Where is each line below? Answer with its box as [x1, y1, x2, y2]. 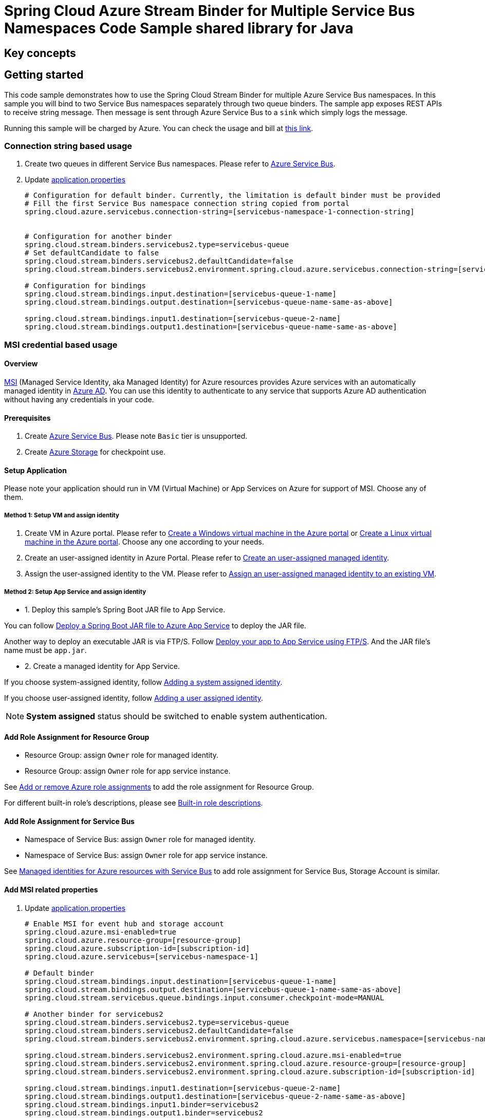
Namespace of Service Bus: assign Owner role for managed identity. [25, 835, 256, 844]
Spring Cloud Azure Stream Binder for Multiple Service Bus [4, 2, 415, 20]
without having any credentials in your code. [4, 395, 154, 404]
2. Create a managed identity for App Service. [25, 661, 180, 670]
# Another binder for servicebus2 [25, 1010, 163, 1018]
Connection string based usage [4, 140, 133, 151]
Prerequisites [4, 413, 51, 422]
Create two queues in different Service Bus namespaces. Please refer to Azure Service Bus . [25, 159, 335, 169]
